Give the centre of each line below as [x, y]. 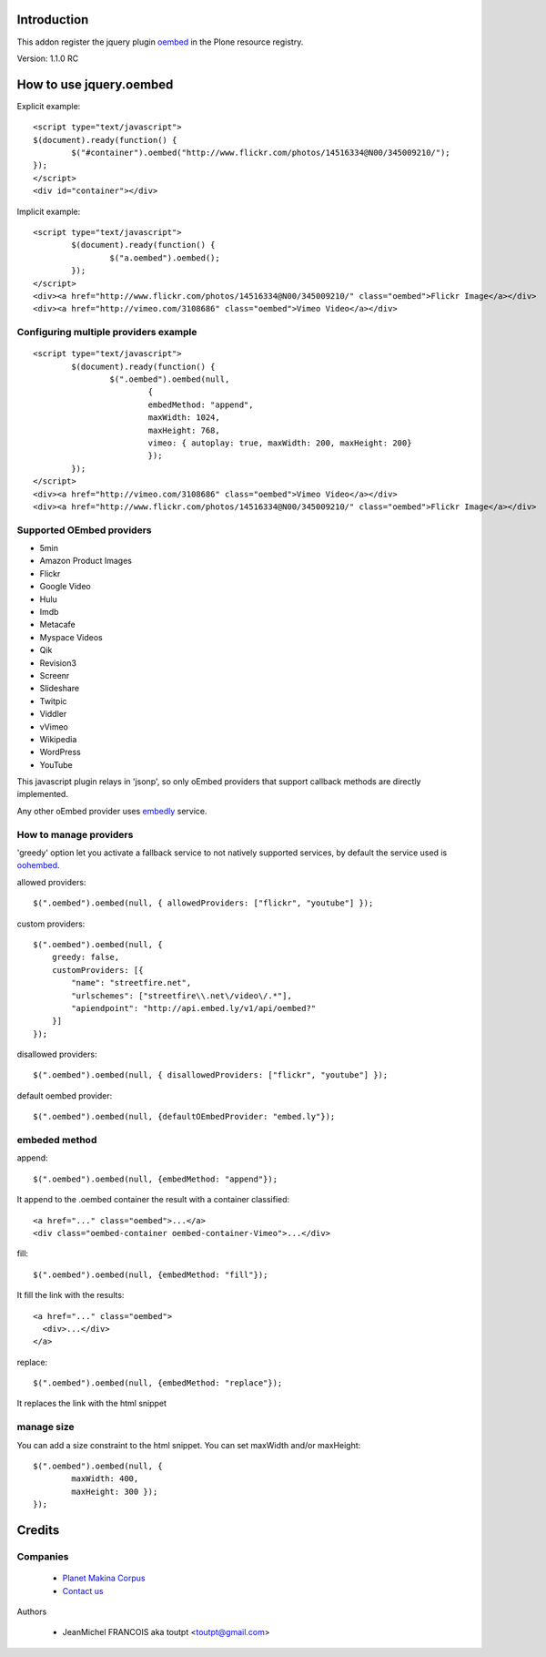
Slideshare [60, 689]
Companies [43, 1556]
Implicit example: [49, 211]
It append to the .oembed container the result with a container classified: [153, 1200]
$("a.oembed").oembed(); [165, 258]
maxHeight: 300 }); [115, 1491]
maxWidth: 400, [105, 1479]
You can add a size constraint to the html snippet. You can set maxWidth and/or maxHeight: [189, 1445]
